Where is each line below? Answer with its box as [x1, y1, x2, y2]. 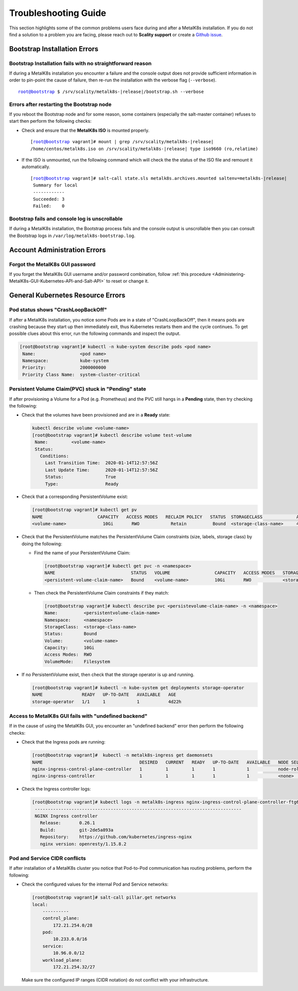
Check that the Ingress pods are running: [21, 739, 106, 745]
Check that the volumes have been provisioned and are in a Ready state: [21, 412, 171, 418]
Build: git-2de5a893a [40, 827, 114, 832]
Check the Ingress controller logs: [21, 786, 91, 792]
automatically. [21, 164, 51, 170]
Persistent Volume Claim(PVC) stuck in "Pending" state [9, 386, 147, 393]
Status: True [45, 474, 116, 480]
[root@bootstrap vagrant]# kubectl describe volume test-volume [32, 432, 192, 438]
